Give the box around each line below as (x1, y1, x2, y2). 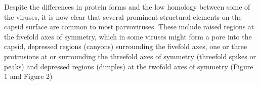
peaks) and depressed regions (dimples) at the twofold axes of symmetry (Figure (4, 61, 253, 71)
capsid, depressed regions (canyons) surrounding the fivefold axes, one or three (4, 41, 247, 52)
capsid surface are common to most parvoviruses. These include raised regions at (4, 21, 254, 32)
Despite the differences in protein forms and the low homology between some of (4, 2, 250, 12)
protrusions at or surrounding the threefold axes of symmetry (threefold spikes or (4, 51, 256, 61)
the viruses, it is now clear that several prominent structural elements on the (4, 11, 242, 22)
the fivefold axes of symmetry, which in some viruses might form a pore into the (4, 31, 252, 41)
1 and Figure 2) (4, 71, 53, 81)
